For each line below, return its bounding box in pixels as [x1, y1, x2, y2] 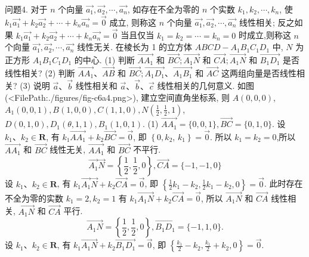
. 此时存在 [264, 177, 303, 190]
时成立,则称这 [238, 29, 291, 41]
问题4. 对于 [5, 3, 48, 15]
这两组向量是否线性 [221, 66, 297, 79]
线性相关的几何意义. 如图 [157, 79, 254, 92]
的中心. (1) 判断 [74, 54, 135, 66]
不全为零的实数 [5, 191, 63, 204]
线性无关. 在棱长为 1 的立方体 [77, 41, 193, 53]
